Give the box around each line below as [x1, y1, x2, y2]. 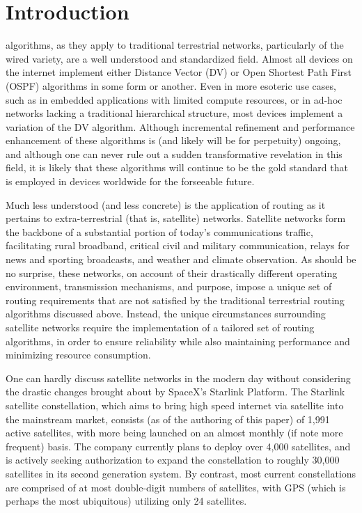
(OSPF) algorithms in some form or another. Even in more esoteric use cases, [6, 78, 336, 93]
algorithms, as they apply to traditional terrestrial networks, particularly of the [6, 38, 344, 52]
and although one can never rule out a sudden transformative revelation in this [6, 146, 343, 161]
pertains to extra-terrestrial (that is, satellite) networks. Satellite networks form [6, 211, 346, 226]
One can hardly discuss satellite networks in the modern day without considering [6, 370, 351, 385]
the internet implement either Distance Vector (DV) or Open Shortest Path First [6, 65, 352, 79]
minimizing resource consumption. [6, 347, 151, 362]
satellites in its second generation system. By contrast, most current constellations [6, 466, 356, 480]
